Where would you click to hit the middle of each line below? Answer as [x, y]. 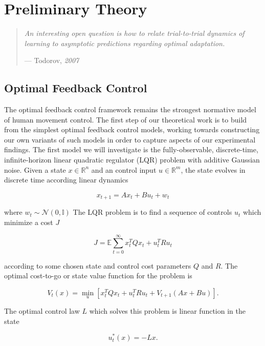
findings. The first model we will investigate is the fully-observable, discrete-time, [131, 149]
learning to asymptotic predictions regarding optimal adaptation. [125, 43]
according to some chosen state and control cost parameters [98, 265]
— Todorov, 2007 [52, 60]
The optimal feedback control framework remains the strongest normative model [130, 109]
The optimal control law [42, 311]
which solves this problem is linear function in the [167, 311]
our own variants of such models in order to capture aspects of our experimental [130, 139]
